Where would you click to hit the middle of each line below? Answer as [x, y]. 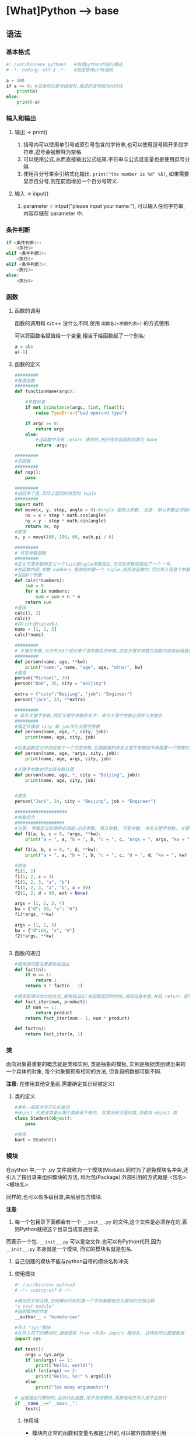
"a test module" [34, 1306]
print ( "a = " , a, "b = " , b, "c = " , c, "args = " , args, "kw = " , [109, 839]
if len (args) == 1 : [49, 1360]
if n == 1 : [38, 975]
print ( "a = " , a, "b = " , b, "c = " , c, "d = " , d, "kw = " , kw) [106, 855]
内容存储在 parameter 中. [53, 213]
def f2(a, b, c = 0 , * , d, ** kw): [56, 850]
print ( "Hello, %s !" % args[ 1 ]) [74, 1377]
